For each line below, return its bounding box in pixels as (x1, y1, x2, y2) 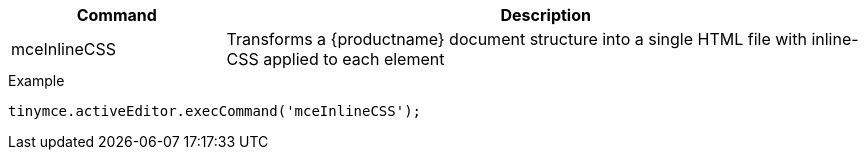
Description (500, 5, 591, 25)
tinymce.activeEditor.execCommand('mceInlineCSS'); (8, 103, 422, 119)
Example (8, 72, 65, 89)
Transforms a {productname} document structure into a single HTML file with (226, 29, 807, 49)
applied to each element (263, 49, 445, 69)
